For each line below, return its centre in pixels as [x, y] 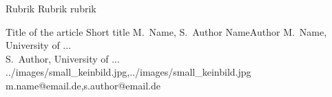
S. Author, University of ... [63, 58]
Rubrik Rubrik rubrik [51, 8]
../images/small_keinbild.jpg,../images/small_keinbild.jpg [128, 72]
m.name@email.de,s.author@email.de [83, 85]
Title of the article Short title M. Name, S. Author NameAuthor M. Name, [166, 31]
